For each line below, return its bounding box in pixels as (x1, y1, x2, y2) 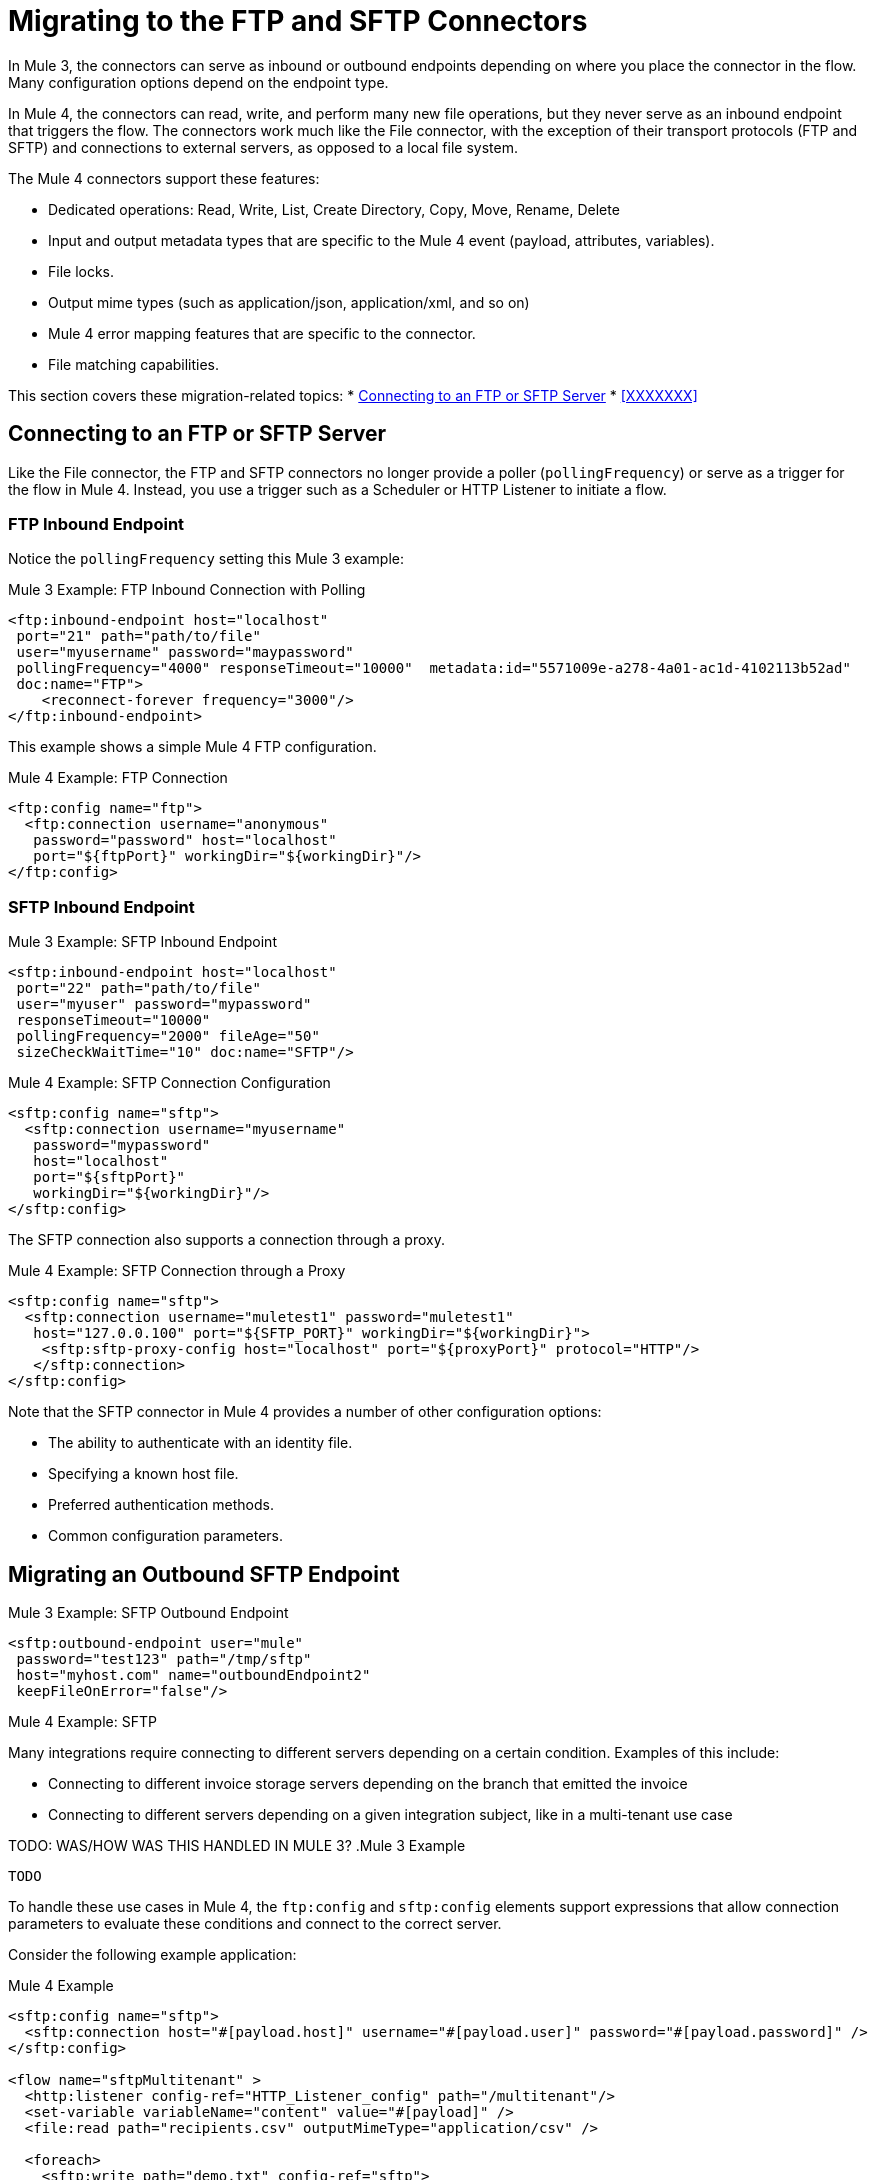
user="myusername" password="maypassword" (16, 644, 354, 661)
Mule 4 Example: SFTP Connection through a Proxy (8, 1262, 346, 1280)
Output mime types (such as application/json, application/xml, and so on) (48, 293, 530, 311)
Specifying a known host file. (48, 1465, 239, 1483)
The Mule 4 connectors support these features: (8, 169, 320, 187)
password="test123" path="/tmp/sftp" (16, 1650, 312, 1667)
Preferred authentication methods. (48, 1496, 274, 1514)
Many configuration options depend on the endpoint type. (8, 73, 389, 91)
